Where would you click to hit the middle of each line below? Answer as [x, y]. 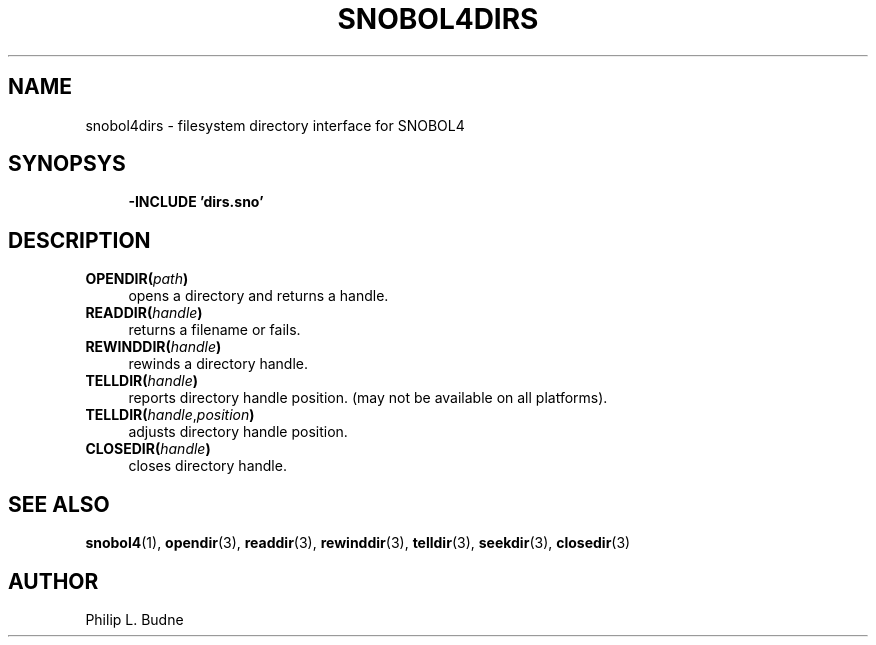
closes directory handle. [207, 466]
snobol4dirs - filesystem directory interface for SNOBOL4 [275, 125]
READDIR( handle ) [144, 313]
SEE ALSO [59, 504]
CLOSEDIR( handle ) [148, 449]
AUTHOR [53, 581]
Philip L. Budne [134, 619]
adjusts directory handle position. [238, 432]
